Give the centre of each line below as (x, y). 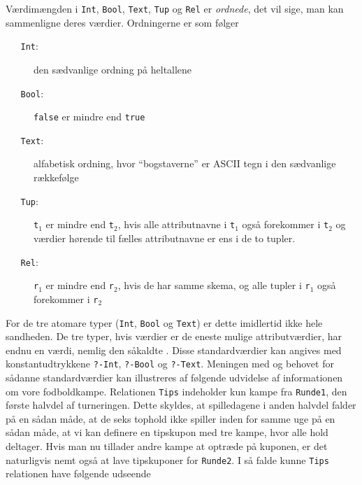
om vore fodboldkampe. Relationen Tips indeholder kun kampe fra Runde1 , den (176, 391)
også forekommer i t (285, 224)
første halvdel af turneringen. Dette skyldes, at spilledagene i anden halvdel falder (181, 405)
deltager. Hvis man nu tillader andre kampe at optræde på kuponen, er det (167, 446)
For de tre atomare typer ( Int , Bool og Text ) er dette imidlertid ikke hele (164, 322)
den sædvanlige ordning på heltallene (113, 69)
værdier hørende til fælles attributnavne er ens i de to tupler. (165, 238)
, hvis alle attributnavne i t (176, 224)
